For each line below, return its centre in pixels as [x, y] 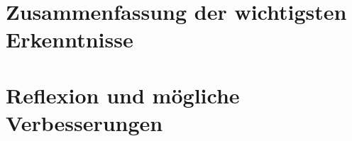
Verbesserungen [84, 122]
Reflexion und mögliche [123, 95]
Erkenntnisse [70, 39]
